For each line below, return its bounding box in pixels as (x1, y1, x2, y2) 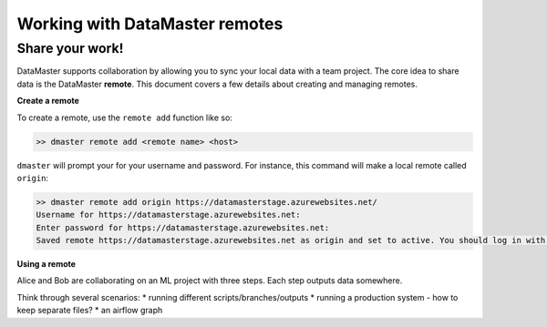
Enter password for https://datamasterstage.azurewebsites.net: (36, 222, 330, 232)
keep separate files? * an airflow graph (16, 305, 163, 316)
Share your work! (16, 40, 124, 56)
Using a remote (16, 259, 77, 270)
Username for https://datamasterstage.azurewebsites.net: (36, 209, 301, 220)
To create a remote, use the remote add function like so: (16, 112, 232, 123)
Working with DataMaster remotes (16, 14, 284, 34)
